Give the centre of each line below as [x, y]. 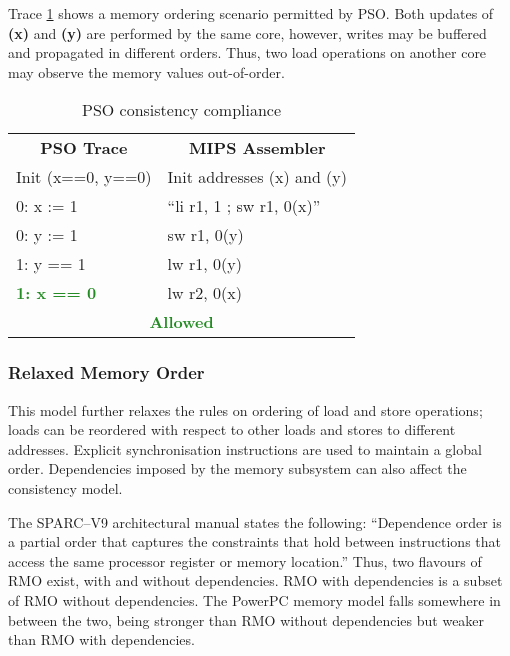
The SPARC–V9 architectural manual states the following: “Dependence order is [255, 521]
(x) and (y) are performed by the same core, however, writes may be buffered [247, 32]
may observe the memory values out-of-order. [146, 71]
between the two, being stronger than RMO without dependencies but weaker [246, 619]
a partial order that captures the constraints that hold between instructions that [254, 541]
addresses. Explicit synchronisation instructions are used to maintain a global [245, 448]
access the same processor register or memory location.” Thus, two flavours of [245, 560]
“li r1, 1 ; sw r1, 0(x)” [244, 206]
